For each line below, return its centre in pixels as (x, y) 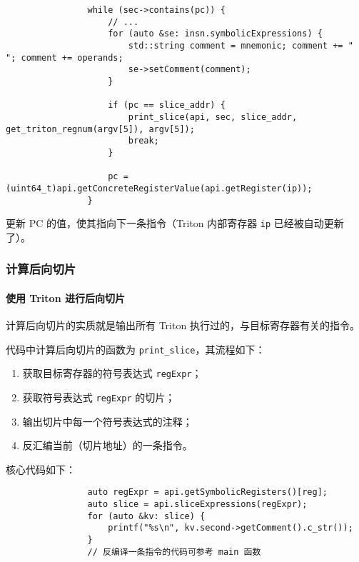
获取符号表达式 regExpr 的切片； (99, 397)
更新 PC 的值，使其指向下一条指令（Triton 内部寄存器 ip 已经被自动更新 (175, 223)
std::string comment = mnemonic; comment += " (241, 45)
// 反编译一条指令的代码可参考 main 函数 (174, 552)
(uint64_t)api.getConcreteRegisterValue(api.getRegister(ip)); (159, 188)
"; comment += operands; (65, 57)
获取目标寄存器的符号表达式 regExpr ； (112, 373)
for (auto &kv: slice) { (146, 516)
